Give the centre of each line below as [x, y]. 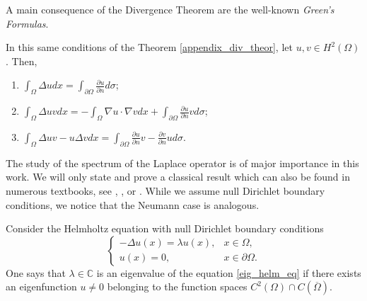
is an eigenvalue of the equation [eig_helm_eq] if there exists [229, 272]
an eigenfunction [41, 286]
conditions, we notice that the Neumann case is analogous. [133, 204]
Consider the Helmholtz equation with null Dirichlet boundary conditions [165, 228]
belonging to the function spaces [177, 286]
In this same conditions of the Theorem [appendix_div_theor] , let [149, 47]
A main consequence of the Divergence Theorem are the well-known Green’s [170, 9]
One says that [36, 272]
